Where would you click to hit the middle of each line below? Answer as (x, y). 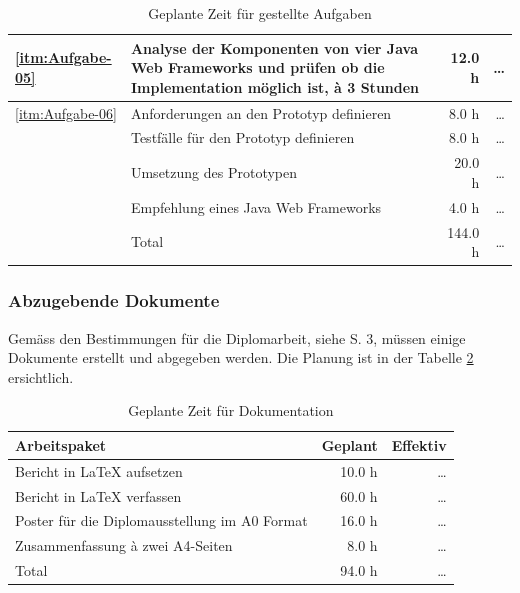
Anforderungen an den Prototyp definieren (261, 112)
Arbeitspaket (61, 444)
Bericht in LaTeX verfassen (98, 495)
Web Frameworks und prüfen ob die (257, 67)
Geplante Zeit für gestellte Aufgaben (260, 13)
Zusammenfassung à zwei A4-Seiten (124, 545)
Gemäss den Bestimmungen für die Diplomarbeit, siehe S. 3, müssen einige (237, 337)
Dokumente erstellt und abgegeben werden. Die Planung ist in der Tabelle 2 (241, 357)
